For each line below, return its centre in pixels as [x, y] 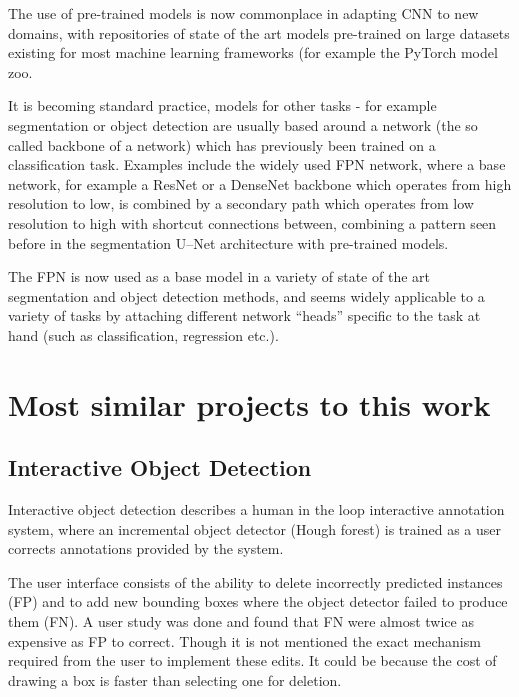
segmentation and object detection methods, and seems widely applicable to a [246, 295]
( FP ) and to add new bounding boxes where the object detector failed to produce [258, 601]
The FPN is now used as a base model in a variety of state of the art [219, 276]
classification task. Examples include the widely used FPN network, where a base [257, 164]
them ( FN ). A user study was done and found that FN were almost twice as [241, 621]
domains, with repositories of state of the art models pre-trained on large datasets [259, 32]
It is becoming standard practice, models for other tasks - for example [222, 105]
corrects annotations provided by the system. [146, 548]
